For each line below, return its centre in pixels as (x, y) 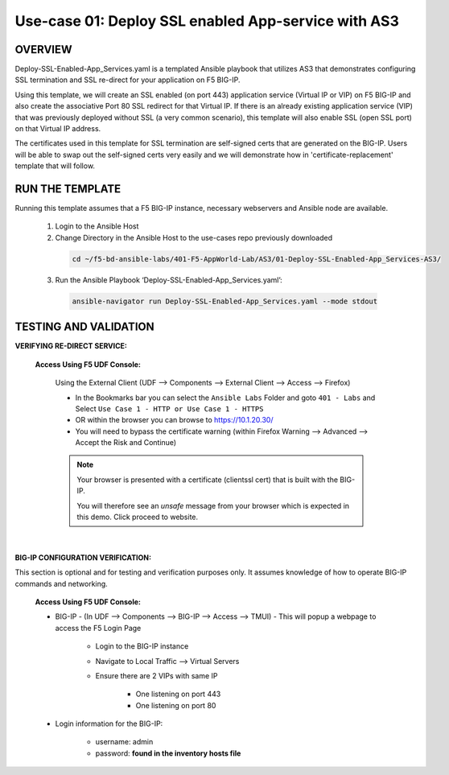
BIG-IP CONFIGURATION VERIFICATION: (83, 557)
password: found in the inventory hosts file (168, 753)
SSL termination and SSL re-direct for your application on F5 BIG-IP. (128, 80)
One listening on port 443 (178, 694)
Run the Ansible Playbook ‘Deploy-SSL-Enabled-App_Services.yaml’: (169, 280)
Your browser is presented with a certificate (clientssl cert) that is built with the (207, 480)
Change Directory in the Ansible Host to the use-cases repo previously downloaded (194, 237)
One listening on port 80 (176, 705)
